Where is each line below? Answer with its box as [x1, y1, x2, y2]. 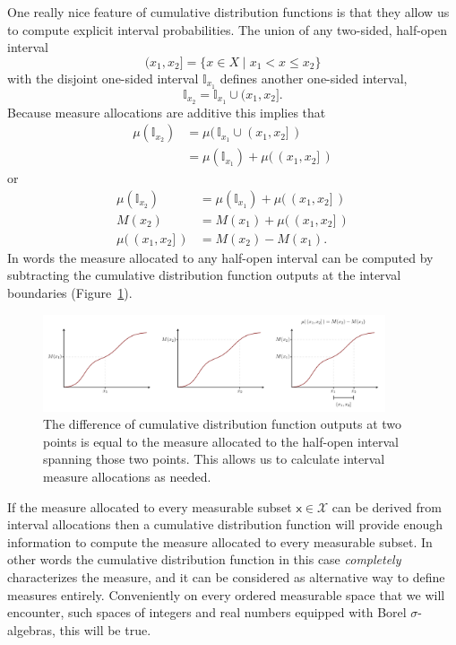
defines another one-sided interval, [219, 68, 408, 87]
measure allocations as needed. [43, 467, 211, 486]
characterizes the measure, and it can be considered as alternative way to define [7, 568, 445, 587]
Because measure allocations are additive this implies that [7, 102, 326, 121]
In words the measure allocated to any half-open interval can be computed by [7, 248, 434, 266]
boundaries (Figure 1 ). [7, 283, 133, 302]
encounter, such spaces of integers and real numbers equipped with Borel [7, 603, 407, 622]
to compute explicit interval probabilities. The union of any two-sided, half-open [7, 20, 448, 39]
